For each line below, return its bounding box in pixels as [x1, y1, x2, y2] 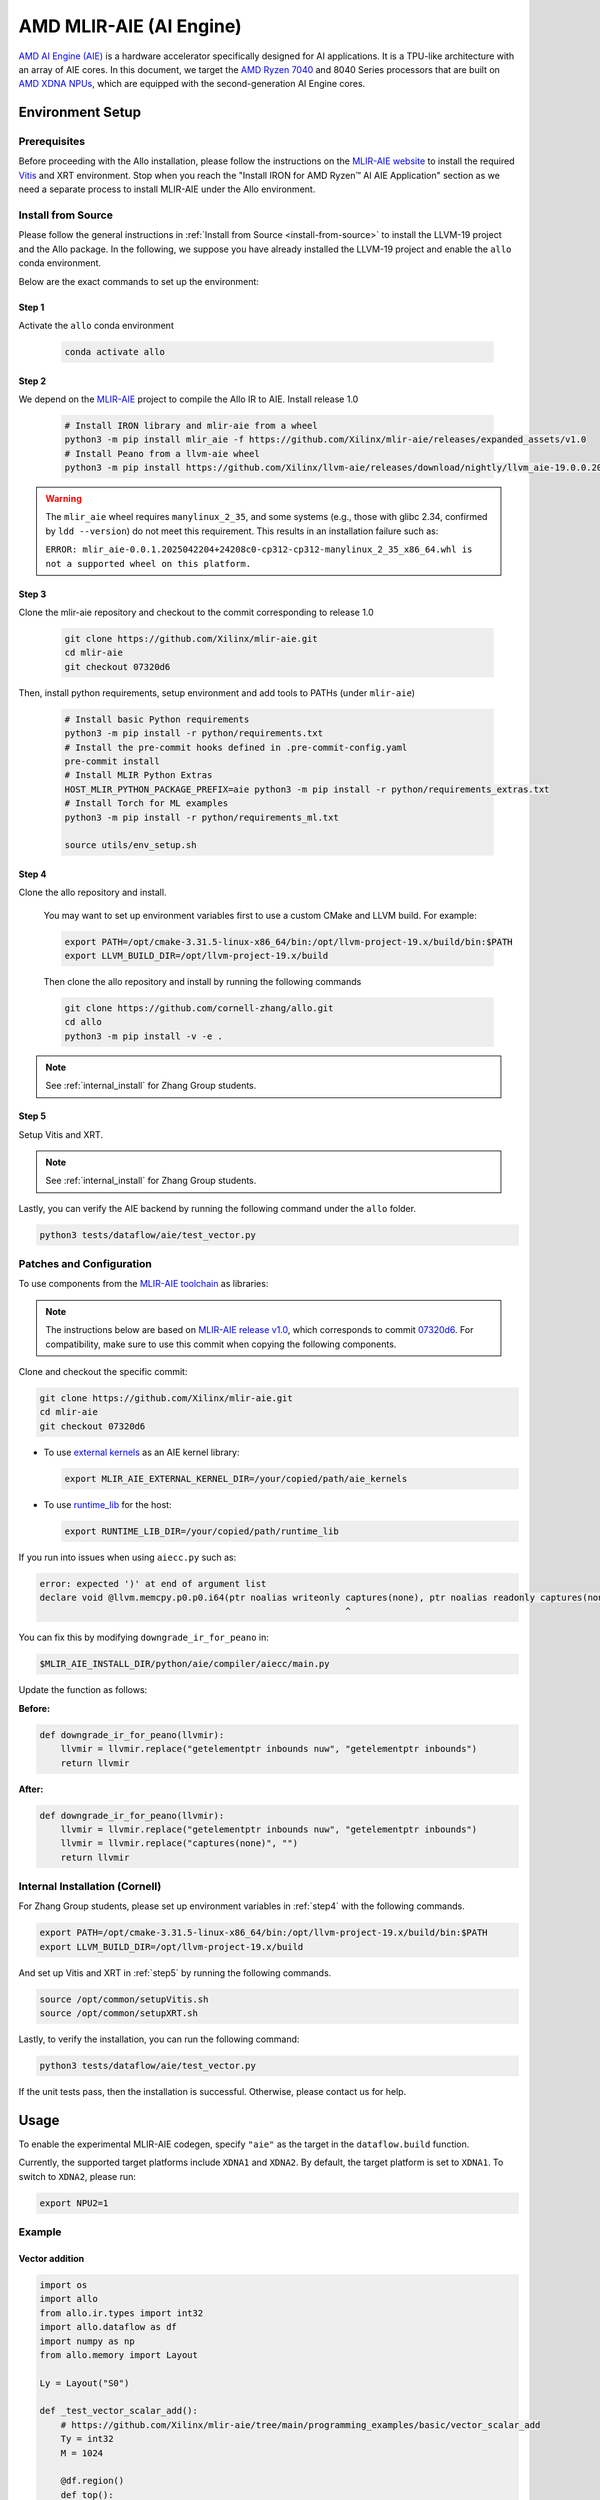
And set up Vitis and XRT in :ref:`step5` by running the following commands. [18, 1966, 332, 1979]
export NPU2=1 [39, 2197, 109, 2209]
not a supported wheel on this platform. [45, 558, 252, 569]
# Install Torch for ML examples [64, 798, 229, 809]
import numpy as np [39, 2335, 135, 2347]
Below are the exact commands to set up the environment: [18, 275, 260, 287]
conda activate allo [64, 346, 165, 357]
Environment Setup [18, 104, 142, 121]
